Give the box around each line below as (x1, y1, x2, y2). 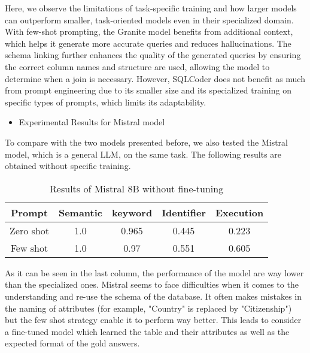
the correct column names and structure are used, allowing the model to (5, 60, 270, 73)
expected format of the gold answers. (5, 337, 140, 349)
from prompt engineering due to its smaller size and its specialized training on (5, 84, 291, 96)
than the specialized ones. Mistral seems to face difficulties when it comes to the (5, 278, 299, 291)
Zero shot (10, 223, 49, 237)
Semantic (58, 205, 102, 219)
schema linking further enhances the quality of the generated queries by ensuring (5, 49, 301, 61)
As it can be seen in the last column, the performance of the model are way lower (5, 266, 304, 279)
